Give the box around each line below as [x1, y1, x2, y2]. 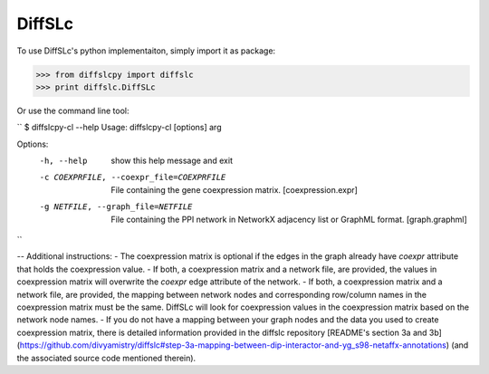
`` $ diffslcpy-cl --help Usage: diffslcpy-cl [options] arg [16, 122, 222, 133]
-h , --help [39, 156, 88, 167]
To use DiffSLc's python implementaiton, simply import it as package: [16, 45, 276, 56]
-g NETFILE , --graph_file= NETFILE [39, 202, 193, 212]
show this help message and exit [110, 155, 233, 167]
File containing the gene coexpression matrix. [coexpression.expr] [110, 184, 358, 195]
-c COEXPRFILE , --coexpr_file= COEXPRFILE [39, 172, 226, 183]
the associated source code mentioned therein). [16, 352, 197, 363]
